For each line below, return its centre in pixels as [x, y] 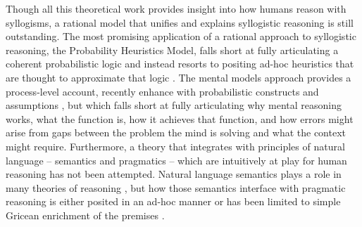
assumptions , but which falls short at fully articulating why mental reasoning [174, 105]
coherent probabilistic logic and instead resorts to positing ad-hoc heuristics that [180, 64]
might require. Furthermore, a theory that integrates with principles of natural [175, 146]
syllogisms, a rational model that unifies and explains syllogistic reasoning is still [180, 22]
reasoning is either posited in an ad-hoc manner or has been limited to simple [173, 201]
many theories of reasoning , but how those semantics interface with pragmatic [176, 187]
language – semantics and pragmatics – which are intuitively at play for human [176, 160]
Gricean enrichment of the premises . [85, 215]
